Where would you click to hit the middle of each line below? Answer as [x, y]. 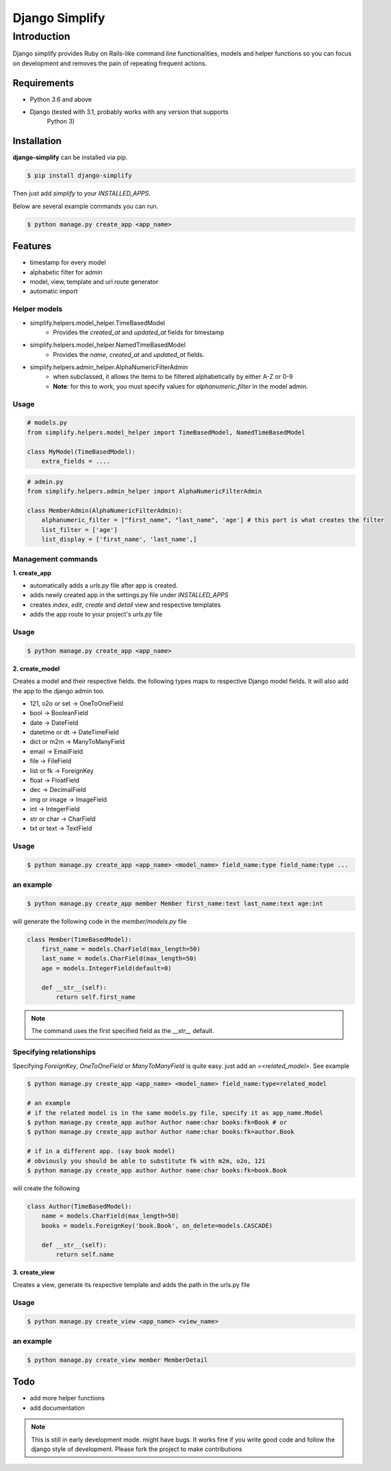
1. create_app [32, 572]
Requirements [43, 83]
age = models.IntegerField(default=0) [106, 968]
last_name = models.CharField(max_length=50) [119, 959]
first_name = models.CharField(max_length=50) [121, 949]
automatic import [54, 291]
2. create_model [36, 669]
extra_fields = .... [76, 461]
